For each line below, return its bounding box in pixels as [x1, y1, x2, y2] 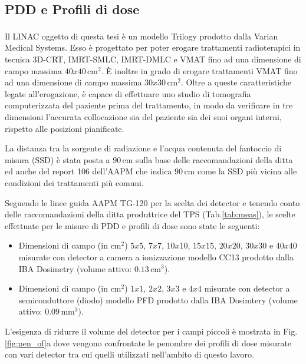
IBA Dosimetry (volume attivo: [18, 262, 132, 274]
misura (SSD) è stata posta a [5, 153, 110, 166]
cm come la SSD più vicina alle [184, 165, 297, 177]
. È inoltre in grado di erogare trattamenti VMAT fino [101, 64, 298, 77]
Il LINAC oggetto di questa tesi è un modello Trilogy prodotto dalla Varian [5, 29, 278, 42]
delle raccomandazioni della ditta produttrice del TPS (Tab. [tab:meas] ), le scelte [5, 208, 295, 220]
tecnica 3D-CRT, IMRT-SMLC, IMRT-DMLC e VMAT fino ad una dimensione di [5, 53, 301, 65]
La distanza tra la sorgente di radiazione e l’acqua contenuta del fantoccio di [5, 142, 282, 154]
